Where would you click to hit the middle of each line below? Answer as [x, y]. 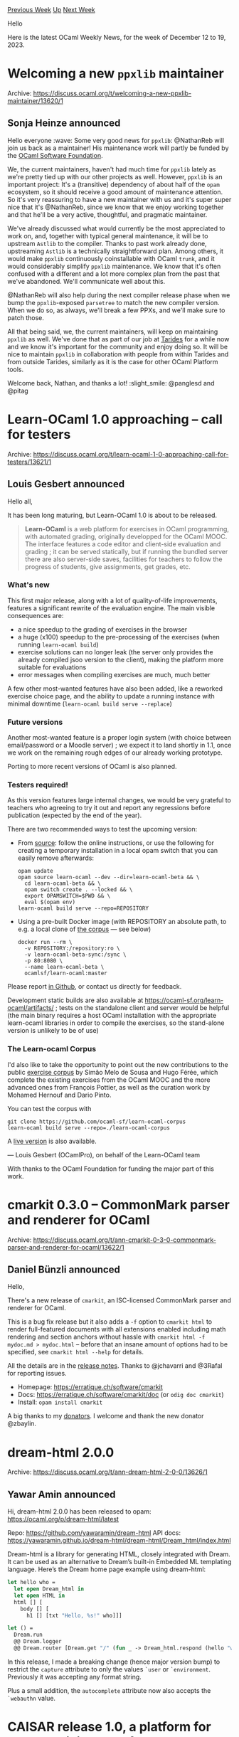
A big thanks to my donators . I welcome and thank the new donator [106, 1416]
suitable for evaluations [52, 667]
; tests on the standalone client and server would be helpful [143, 1008]
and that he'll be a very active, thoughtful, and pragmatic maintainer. [107, 214]
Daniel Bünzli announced [64, 1270]
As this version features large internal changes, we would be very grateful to [119, 800]
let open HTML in [39, 1595]
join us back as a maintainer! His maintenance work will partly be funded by [118, 148]
